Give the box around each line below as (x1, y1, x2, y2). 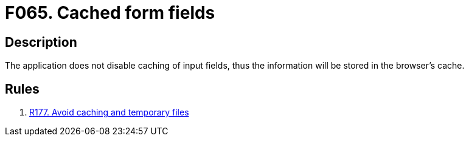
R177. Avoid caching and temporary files (29, 107, 189, 118)
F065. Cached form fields (5, 2, 215, 23)
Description (5, 34, 77, 50)
